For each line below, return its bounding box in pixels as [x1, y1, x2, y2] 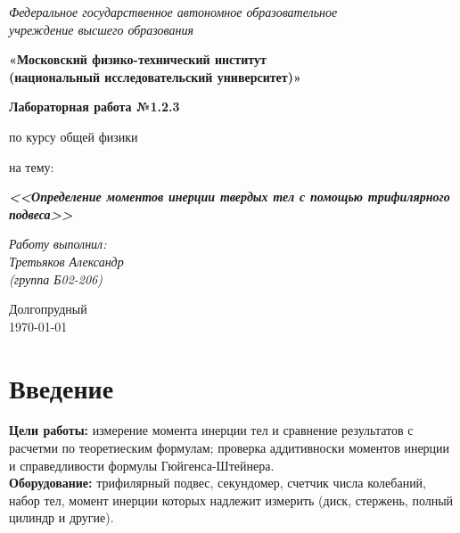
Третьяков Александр [9, 251, 124, 270]
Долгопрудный [9, 299, 87, 318]
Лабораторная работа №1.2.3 [9, 97, 180, 116]
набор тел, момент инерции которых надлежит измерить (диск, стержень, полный [9, 490, 454, 509]
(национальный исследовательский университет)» [9, 67, 301, 86]
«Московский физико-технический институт [9, 50, 267, 69]
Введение [9, 369, 114, 406]
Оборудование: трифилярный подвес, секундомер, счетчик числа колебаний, [9, 473, 427, 492]
